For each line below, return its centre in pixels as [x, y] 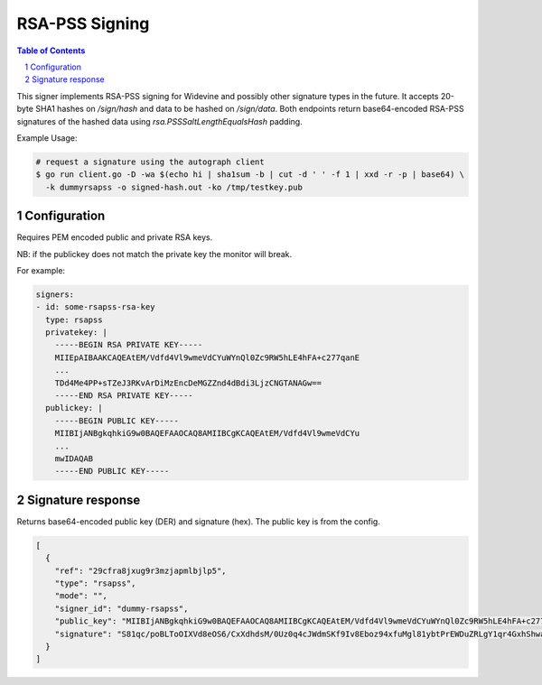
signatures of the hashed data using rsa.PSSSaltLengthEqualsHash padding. [159, 121]
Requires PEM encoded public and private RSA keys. [115, 237]
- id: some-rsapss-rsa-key [95, 307]
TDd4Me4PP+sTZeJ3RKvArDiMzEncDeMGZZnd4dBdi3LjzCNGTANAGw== [188, 383]
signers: [55, 294]
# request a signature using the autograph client [150, 162]
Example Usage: [47, 138]
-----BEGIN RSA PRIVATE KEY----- [129, 345]
